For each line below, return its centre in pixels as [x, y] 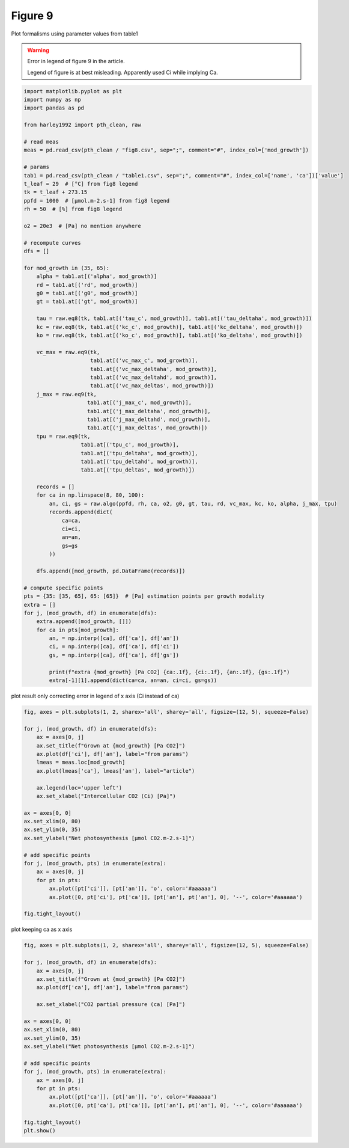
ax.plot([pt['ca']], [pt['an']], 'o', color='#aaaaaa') [133, 1097]
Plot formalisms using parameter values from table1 [74, 34]
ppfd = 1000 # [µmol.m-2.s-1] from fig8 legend [97, 201]
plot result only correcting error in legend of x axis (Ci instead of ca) [95, 696]
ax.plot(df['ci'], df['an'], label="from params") [112, 754]
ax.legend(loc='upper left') [79, 787]
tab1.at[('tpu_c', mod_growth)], [130, 445]
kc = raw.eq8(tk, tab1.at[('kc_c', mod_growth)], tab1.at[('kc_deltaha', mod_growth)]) [169, 327]
